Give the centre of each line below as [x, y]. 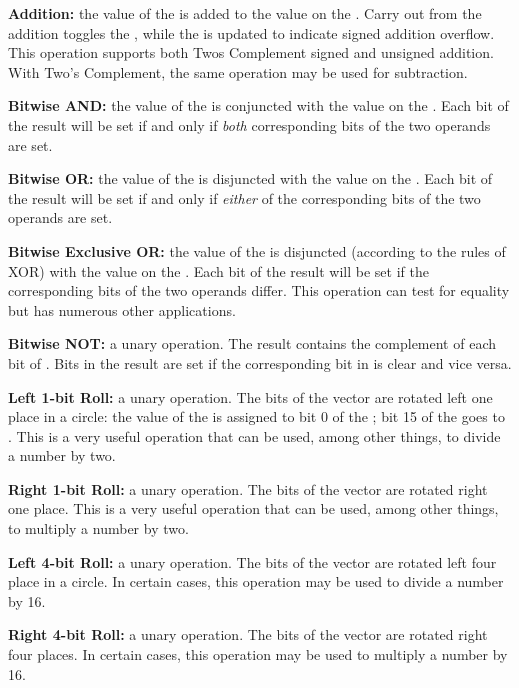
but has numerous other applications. [122, 309]
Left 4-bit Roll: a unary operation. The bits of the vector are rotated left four [252, 561]
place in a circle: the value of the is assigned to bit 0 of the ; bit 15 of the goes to [256, 416]
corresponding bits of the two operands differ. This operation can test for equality [259, 290]
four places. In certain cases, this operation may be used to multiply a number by [258, 654]
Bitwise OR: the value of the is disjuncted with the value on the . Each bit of [250, 178]
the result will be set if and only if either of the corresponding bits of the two [244, 197]
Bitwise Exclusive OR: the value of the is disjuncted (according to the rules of [257, 250]
